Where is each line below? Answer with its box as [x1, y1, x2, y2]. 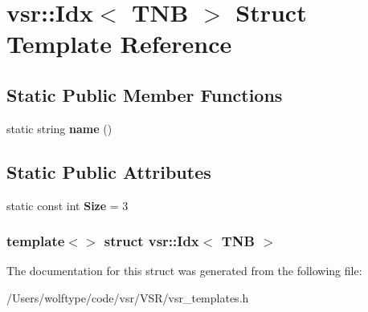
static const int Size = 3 [6, 197, 129, 213]
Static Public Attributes [6, 159, 211, 184]
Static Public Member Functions [6, 82, 283, 107]
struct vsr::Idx [104, 231, 199, 251]
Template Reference [6, 27, 232, 60]
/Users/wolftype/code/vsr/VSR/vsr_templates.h [6, 289, 249, 306]
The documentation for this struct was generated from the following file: [6, 262, 362, 279]
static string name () [6, 120, 112, 136]
